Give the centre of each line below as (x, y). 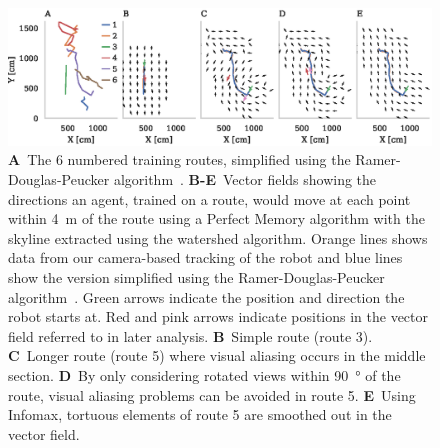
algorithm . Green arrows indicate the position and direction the (206, 296)
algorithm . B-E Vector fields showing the (245, 179)
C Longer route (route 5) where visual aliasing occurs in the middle (217, 355)
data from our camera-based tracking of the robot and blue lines (205, 257)
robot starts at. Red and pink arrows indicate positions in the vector (218, 316)
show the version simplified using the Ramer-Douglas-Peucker (196, 277)
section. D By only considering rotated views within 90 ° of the (204, 375)
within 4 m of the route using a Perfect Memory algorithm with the (216, 218)
